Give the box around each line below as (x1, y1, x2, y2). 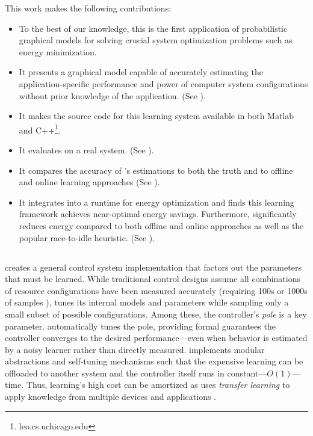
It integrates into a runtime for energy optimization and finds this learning (19, 195, 294, 208)
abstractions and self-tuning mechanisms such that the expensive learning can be (5, 355, 303, 367)
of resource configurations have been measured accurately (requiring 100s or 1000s (5, 284, 308, 296)
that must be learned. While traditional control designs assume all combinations (5, 272, 300, 285)
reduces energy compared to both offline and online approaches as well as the (19, 219, 304, 232)
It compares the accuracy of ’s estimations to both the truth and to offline (19, 164, 293, 176)
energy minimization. (19, 45, 97, 58)
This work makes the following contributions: (5, 2, 172, 14)
